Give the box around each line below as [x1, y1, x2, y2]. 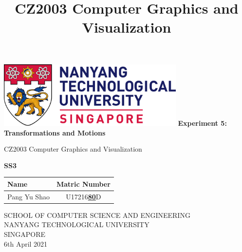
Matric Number [56, 178, 111, 189]
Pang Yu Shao [7, 191, 50, 201]
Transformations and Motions [4, 127, 106, 137]
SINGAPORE [4, 229, 46, 239]
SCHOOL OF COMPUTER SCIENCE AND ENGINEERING [4, 210, 190, 220]
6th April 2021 [4, 238, 48, 249]
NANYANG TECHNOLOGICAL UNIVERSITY [4, 219, 149, 230]
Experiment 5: [178, 118, 227, 128]
